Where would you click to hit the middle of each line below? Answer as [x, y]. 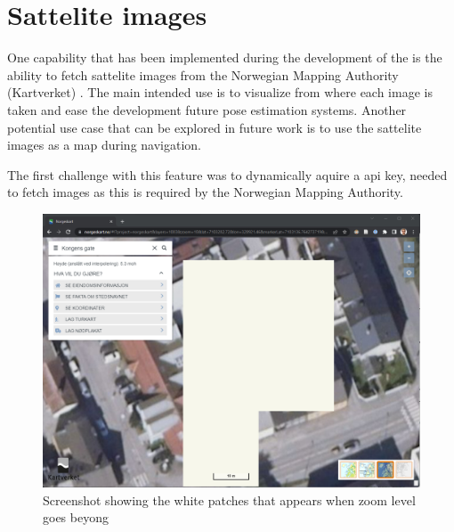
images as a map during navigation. [104, 145]
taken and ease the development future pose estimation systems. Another [207, 109]
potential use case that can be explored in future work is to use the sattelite [215, 127]
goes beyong [76, 517]
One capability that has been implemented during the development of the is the [225, 57]
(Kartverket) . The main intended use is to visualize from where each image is [220, 92]
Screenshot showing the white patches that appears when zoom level [229, 499]
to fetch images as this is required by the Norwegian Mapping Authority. [205, 192]
